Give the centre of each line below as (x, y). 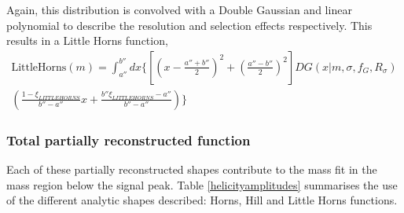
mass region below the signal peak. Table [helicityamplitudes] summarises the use (202, 184)
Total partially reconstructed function (129, 140)
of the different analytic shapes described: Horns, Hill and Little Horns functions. (202, 200)
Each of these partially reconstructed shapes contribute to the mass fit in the (192, 169)
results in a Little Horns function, (87, 40)
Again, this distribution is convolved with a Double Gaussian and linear (179, 9)
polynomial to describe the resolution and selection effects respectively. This (189, 25)
